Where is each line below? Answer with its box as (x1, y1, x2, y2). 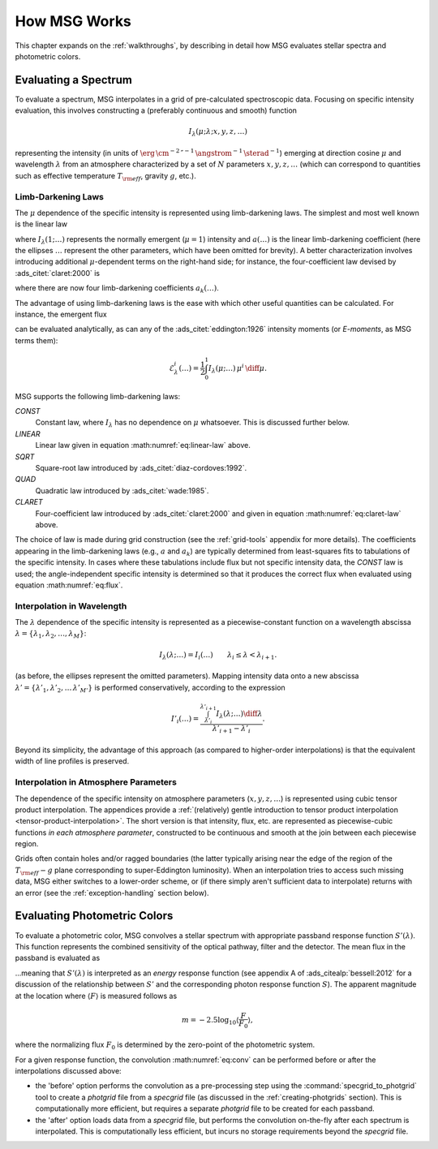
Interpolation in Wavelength (15, 600, 127, 612)
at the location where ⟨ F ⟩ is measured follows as (15, 991, 178, 1001)
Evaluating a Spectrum (15, 73, 133, 87)
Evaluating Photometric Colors (15, 909, 174, 923)
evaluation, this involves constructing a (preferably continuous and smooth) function (15, 105, 298, 115)
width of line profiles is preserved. (15, 756, 130, 766)
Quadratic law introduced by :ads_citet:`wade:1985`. (35, 485, 209, 495)
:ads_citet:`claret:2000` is (15, 268, 101, 278)
